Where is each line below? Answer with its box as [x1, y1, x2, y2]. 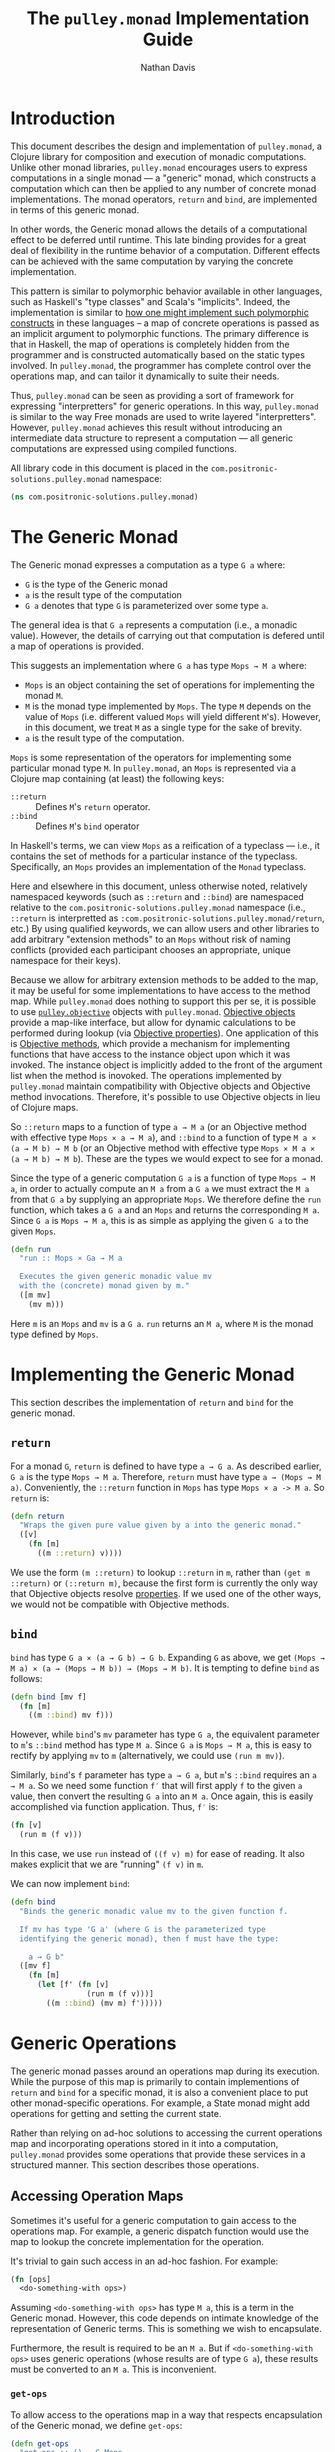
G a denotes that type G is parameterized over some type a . [24, 599, 269, 611]
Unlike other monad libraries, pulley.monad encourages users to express [10, 161, 308, 173]
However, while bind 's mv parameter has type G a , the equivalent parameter [10, 1728, 320, 1741]
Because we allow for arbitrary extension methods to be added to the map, [10, 973, 319, 986]
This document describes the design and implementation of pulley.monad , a [10, 140, 323, 152]
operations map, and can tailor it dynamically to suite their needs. [10, 370, 280, 382]
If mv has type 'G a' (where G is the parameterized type [19, 1924, 267, 1934]
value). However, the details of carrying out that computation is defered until [10, 629, 325, 641]
